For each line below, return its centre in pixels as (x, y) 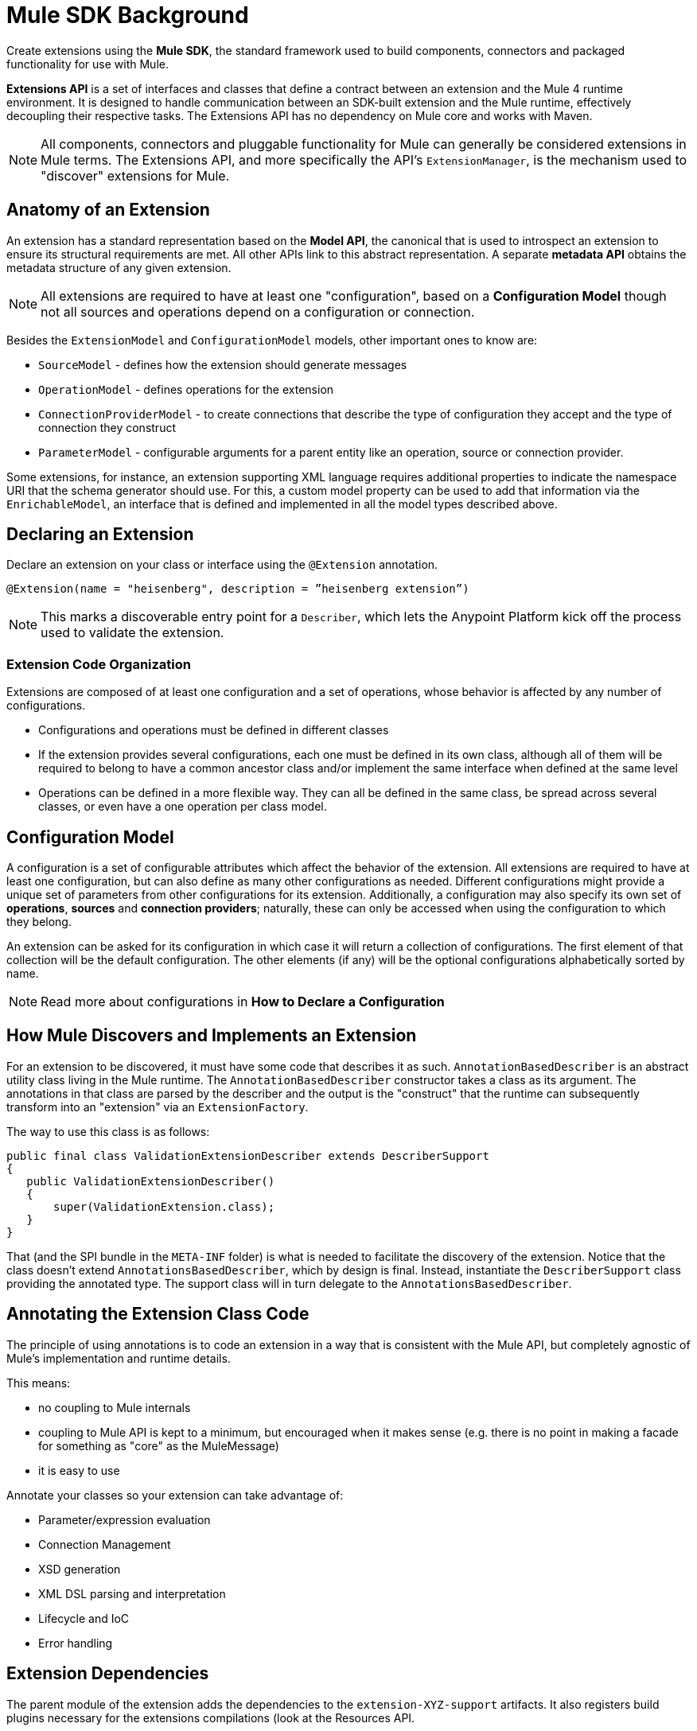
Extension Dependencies (108, 1674)
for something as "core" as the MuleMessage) (159, 1445)
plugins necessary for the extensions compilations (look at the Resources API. (211, 1717)
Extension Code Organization (99, 664)
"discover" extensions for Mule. (135, 175)
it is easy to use (79, 1470)
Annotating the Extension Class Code (158, 1314)
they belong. (39, 922)
